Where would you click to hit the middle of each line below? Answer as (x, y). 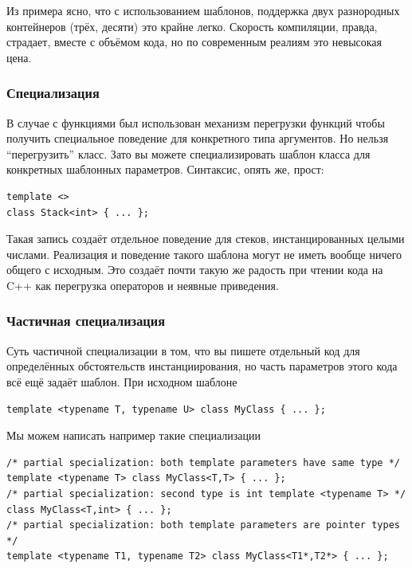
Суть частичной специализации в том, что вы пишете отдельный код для (183, 350)
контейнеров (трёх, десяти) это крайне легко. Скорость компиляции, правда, (192, 26)
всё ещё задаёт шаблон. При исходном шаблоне (122, 381)
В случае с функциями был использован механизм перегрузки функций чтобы (196, 122)
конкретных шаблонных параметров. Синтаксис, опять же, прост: (165, 169)
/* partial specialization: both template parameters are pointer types (203, 525)
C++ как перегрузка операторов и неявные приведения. (143, 285)
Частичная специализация (86, 321)
